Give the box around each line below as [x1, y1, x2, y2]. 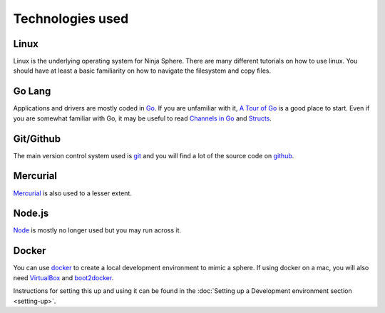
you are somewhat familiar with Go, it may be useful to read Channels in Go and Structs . [13, 114, 272, 123]
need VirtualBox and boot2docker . [13, 273, 114, 282]
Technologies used [13, 11, 129, 26]
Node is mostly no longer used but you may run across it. [13, 226, 182, 235]
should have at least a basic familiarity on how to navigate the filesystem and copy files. [13, 66, 271, 75]
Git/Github [13, 133, 61, 145]
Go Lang [13, 86, 51, 98]
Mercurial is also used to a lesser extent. [13, 189, 132, 197]
